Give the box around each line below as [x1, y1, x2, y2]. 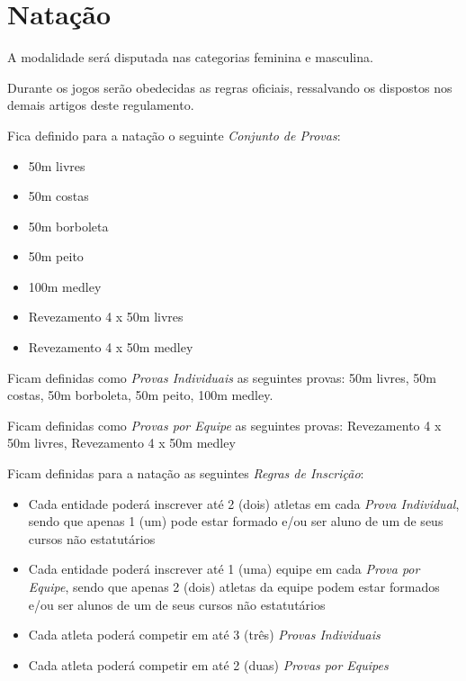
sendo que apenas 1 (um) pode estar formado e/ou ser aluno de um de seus [28, 512, 444, 531]
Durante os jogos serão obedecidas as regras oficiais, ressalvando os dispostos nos [7, 77, 453, 96]
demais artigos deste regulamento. [7, 95, 194, 114]
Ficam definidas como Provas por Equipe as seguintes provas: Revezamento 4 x [7, 415, 442, 434]
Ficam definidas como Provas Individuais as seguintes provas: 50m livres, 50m [7, 368, 437, 386]
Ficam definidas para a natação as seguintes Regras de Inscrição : [7, 464, 364, 483]
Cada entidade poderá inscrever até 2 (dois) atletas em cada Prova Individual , [28, 494, 460, 513]
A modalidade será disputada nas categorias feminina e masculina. [7, 48, 373, 67]
